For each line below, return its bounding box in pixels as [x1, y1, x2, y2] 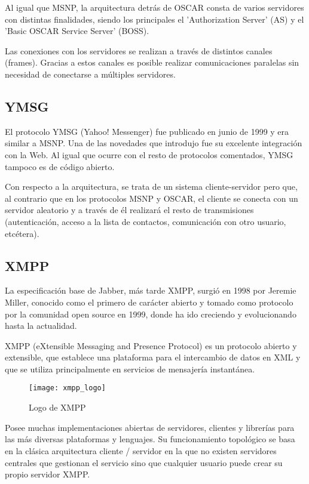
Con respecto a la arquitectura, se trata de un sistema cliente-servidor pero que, [5, 180, 298, 193]
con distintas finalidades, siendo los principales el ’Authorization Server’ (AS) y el [5, 13, 304, 25]
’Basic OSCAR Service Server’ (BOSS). [5, 24, 149, 37]
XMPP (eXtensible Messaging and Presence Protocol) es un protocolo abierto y [5, 339, 297, 352]
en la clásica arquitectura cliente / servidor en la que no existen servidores [5, 444, 277, 457]
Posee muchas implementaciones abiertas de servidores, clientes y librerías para [5, 421, 295, 433]
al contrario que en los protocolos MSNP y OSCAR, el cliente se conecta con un [5, 192, 298, 204]
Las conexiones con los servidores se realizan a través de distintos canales [5, 44, 273, 57]
